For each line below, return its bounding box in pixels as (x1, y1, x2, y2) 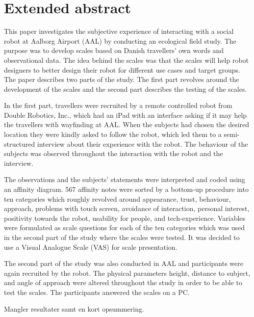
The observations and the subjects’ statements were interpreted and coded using (4, 174, 245, 185)
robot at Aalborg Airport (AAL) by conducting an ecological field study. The (4, 35, 236, 46)
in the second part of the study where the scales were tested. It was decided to (4, 232, 240, 242)
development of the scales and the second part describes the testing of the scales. (4, 83, 247, 94)
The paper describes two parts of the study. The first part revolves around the (4, 74, 239, 84)
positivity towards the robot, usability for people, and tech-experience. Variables (4, 212, 246, 223)
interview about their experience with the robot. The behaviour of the (37, 138, 248, 149)
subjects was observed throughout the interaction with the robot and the (4, 148, 223, 158)
